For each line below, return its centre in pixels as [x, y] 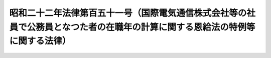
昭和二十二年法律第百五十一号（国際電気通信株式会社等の [128, 13]
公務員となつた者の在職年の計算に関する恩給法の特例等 [141, 27]
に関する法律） [40, 41]
